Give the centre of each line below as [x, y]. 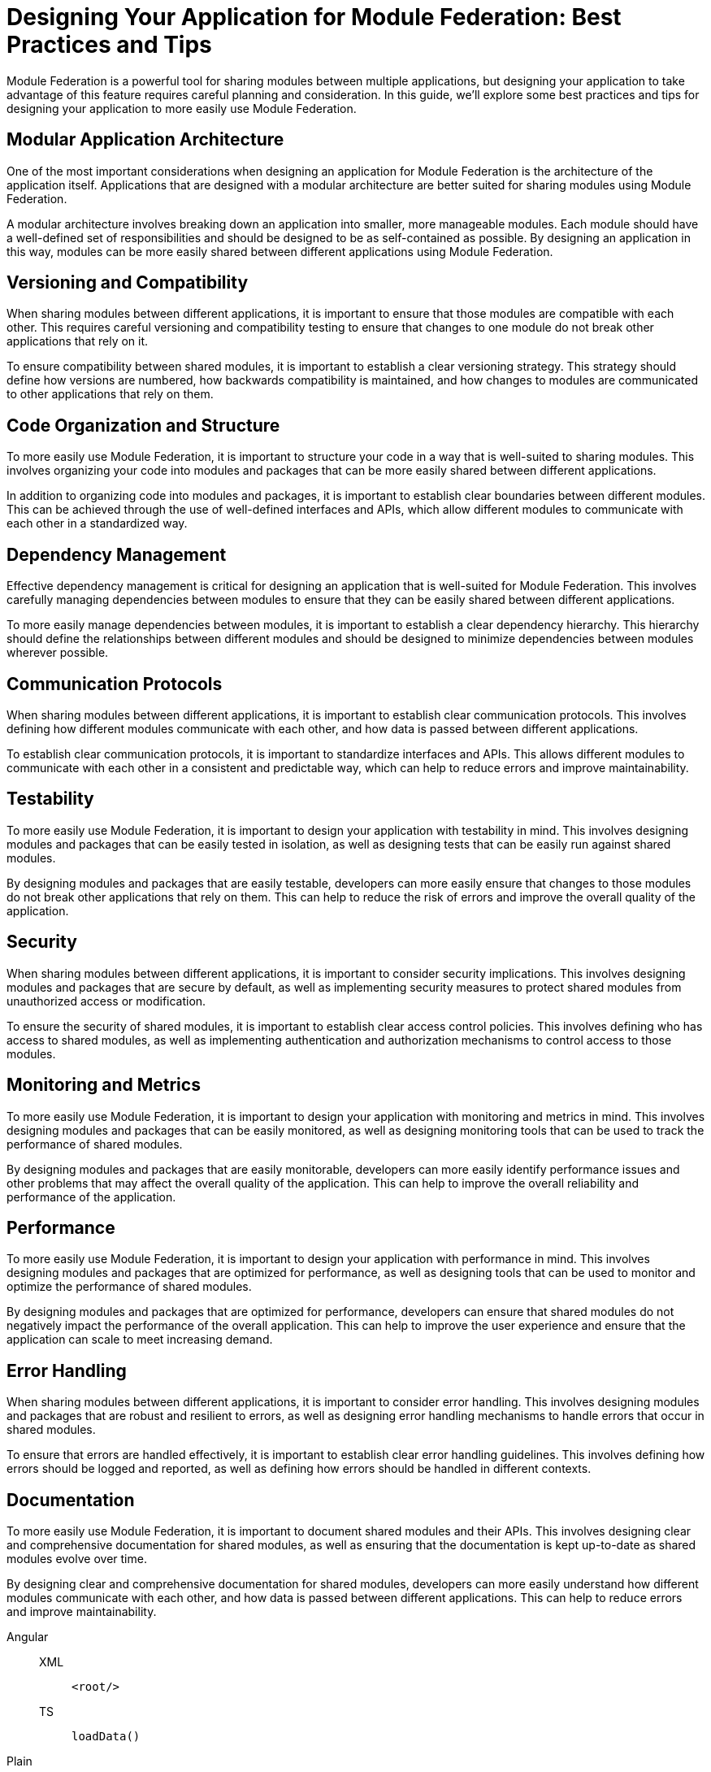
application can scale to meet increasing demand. [140, 1340]
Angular [28, 1637]
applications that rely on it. [78, 341]
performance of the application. [91, 1197]
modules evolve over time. [77, 1559]
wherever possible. [58, 653]
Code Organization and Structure [143, 425]
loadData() [106, 1737]
